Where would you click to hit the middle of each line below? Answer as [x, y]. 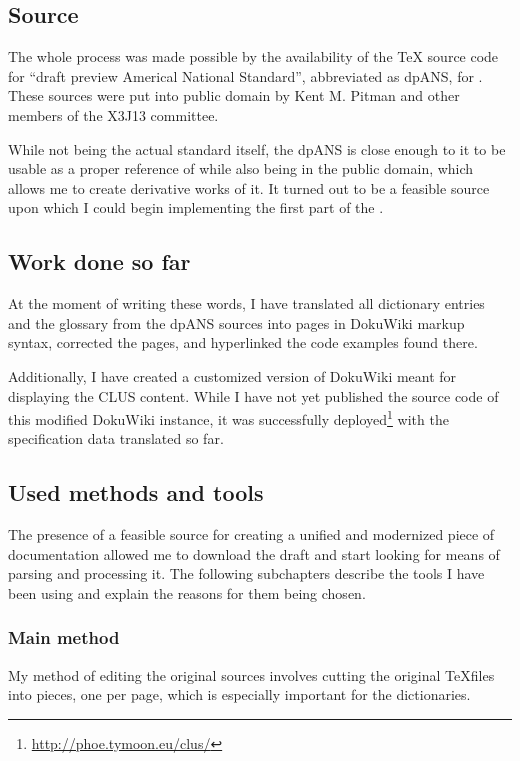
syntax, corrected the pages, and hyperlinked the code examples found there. [243, 342]
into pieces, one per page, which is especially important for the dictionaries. [239, 694]
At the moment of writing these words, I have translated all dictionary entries [246, 303]
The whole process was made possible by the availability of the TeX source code [253, 56]
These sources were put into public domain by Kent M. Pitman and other [234, 95]
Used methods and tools [136, 492]
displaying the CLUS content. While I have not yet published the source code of [253, 395]
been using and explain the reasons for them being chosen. [187, 592]
